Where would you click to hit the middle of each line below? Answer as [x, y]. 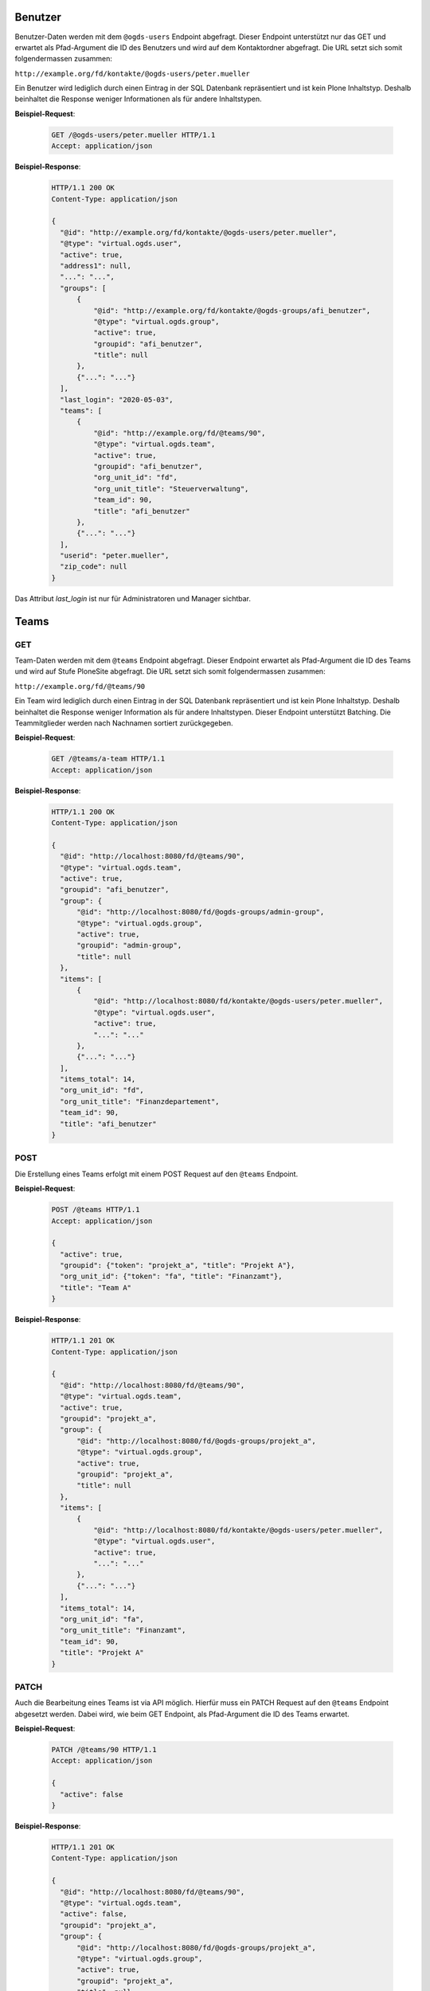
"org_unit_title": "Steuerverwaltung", [171, 489]
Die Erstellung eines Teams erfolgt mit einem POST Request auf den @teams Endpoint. [156, 1174]
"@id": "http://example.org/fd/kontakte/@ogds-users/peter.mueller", [199, 232]
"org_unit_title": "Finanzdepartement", [140, 1101]
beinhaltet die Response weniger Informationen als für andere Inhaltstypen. [138, 99]
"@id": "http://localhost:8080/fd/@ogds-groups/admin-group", [201, 912]
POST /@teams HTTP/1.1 [96, 1210]
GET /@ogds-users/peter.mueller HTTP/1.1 [133, 135]
